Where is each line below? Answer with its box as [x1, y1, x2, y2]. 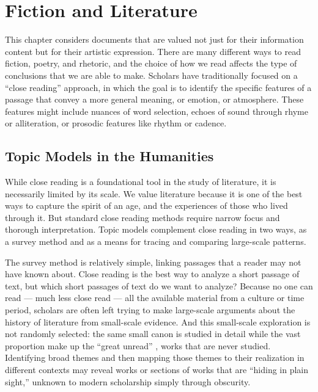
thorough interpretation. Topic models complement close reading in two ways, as [5, 223, 307, 236]
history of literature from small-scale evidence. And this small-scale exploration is [5, 315, 311, 328]
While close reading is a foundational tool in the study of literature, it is [5, 175, 276, 188]
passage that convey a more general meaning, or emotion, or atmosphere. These [5, 93, 304, 106]
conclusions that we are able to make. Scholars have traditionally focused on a [5, 68, 298, 81]
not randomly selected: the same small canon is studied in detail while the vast [5, 327, 301, 340]
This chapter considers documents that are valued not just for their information [5, 33, 304, 46]
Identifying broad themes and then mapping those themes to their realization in [5, 351, 305, 364]
